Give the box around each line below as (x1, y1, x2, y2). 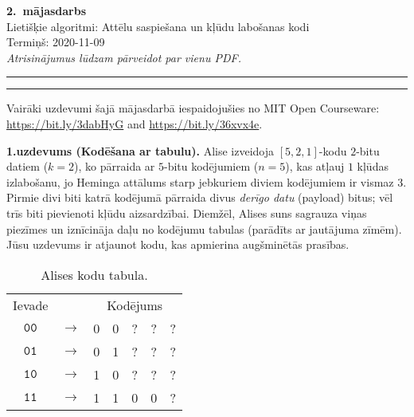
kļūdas (357, 158, 389, 175)
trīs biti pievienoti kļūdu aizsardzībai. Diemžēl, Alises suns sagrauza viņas (6, 204, 367, 221)
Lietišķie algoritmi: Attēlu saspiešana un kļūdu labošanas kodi (6, 18, 310, 34)
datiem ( (6, 158, 49, 175)
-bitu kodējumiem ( (163, 158, 259, 175)
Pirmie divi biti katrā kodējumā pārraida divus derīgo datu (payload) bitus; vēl (6, 189, 393, 206)
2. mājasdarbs (6, 2, 87, 18)
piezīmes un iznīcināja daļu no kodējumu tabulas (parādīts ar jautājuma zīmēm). (6, 220, 402, 237)
